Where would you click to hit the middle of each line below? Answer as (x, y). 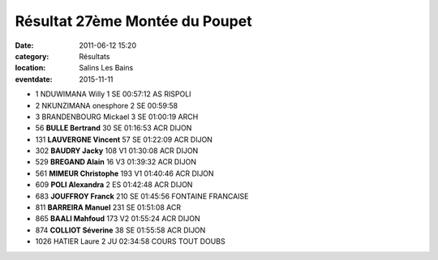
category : (32, 56)
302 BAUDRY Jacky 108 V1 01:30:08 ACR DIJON (117, 151)
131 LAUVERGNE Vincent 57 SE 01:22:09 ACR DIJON (124, 139)
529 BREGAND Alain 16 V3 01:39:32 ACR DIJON (116, 162)
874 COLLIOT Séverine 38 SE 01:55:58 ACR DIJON (120, 230)
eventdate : (34, 79)
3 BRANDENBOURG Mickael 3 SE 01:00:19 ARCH (117, 117)
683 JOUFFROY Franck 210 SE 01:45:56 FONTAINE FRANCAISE (142, 196)
